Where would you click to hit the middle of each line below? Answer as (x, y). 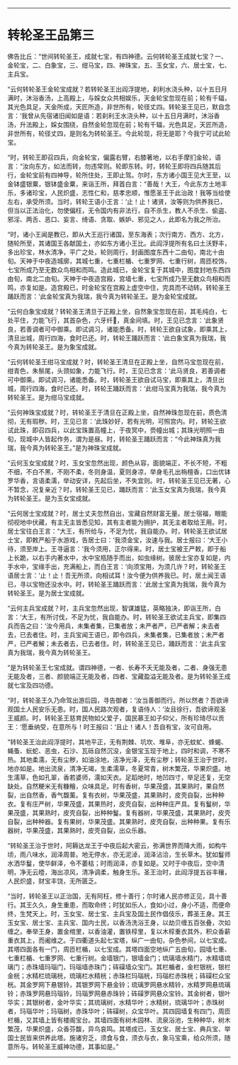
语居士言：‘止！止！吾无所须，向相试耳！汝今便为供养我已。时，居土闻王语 (117, 575)
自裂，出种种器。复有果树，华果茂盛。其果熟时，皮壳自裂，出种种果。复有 (116, 821)
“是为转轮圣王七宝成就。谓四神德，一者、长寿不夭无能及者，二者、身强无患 (118, 667)
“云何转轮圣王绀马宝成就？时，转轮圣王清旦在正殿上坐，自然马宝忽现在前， (118, 361)
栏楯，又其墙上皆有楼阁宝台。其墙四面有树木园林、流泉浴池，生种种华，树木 (119, 1020)
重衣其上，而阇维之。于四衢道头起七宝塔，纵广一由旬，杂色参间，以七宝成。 (119, 940)
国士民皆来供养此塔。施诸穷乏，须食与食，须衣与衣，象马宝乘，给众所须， (116, 1037)
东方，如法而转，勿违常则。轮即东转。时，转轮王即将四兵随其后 (128, 166)
